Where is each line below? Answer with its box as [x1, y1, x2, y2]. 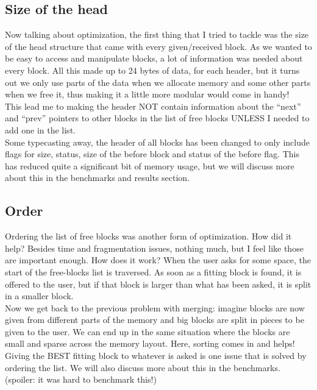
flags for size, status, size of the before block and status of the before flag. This [5, 147, 299, 160]
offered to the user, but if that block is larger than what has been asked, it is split [5, 277, 312, 290]
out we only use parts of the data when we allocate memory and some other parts [5, 76, 311, 88]
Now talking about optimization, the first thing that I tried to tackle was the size [5, 28, 309, 41]
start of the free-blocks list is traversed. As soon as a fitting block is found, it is [5, 265, 302, 278]
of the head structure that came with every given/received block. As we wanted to [5, 40, 312, 52]
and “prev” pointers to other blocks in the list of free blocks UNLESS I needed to [5, 112, 310, 124]
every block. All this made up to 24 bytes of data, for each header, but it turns [5, 63, 300, 76]
